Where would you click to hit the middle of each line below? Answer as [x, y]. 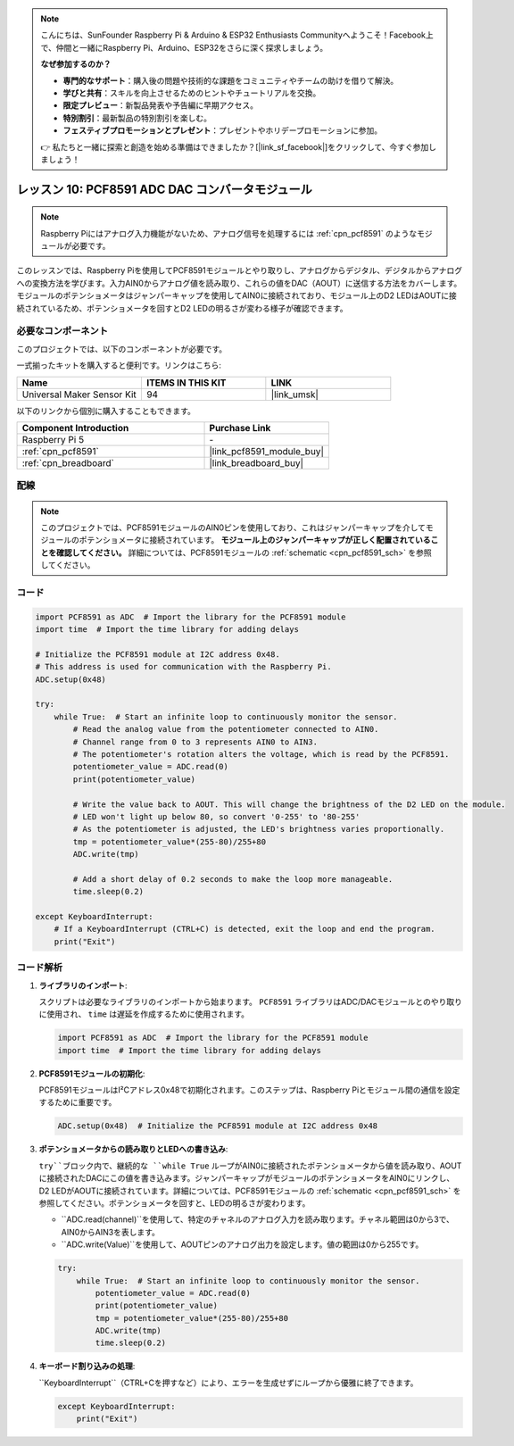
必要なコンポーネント [62, 331]
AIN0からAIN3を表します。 [111, 1232]
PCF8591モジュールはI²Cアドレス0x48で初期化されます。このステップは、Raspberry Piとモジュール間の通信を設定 [249, 1090]
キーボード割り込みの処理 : [87, 1367]
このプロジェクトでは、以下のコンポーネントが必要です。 [122, 349]
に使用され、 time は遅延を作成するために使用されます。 [144, 1014]
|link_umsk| [294, 395]
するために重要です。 [78, 1102]
